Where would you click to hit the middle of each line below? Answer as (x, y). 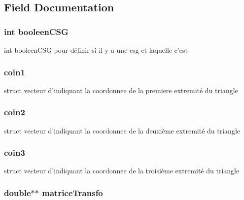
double (17, 192)
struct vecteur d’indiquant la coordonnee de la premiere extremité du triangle (121, 90)
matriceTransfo (72, 192)
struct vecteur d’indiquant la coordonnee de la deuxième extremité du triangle (122, 130)
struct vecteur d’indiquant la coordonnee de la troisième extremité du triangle (122, 171)
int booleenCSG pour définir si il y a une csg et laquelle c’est (96, 50)
